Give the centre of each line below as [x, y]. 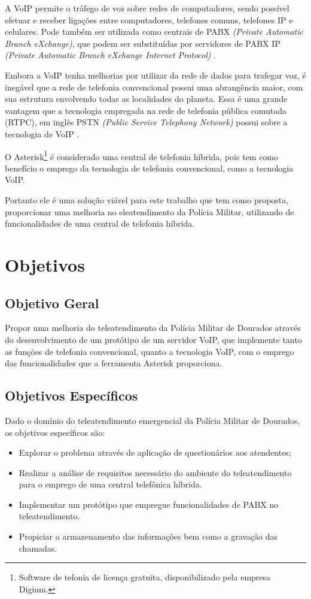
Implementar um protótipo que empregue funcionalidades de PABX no [149, 504]
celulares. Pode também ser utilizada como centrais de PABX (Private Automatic [154, 31]
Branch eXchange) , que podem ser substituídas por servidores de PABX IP [143, 43]
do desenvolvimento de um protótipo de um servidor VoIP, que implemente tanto [153, 339]
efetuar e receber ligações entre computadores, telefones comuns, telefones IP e [149, 19]
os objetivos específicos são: [55, 432]
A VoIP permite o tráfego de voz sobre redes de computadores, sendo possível [147, 8]
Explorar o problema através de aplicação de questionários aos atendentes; [155, 452]
